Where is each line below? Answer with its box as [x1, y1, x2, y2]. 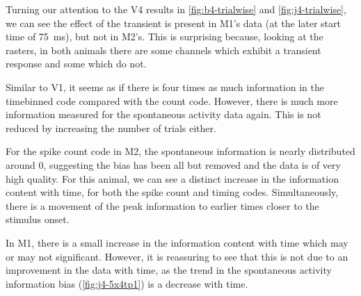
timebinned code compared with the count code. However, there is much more [6, 93, 338, 108]
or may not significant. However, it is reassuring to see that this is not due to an [6, 249, 348, 263]
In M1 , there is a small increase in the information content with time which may [6, 235, 348, 249]
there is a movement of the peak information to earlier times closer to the [6, 198, 319, 213]
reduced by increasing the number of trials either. [6, 120, 216, 135]
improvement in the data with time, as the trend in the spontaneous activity [6, 263, 332, 277]
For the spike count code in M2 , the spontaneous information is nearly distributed [6, 144, 355, 158]
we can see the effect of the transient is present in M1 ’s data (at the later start [6, 15, 341, 30]
